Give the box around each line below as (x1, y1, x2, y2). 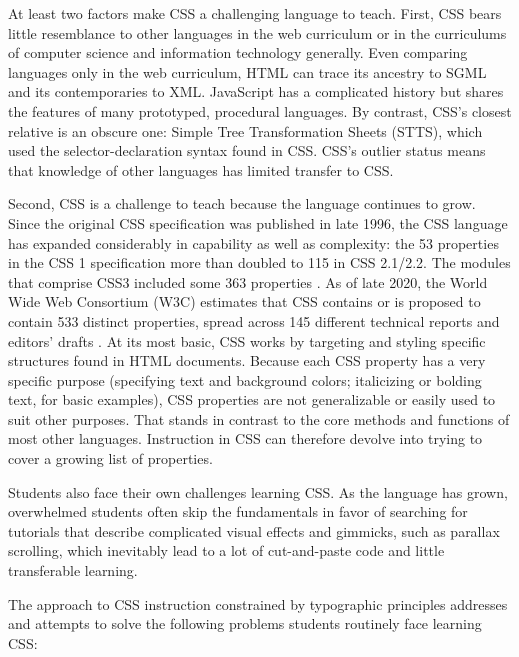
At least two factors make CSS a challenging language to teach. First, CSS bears (8, 3, 502, 23)
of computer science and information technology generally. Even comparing (8, 42, 468, 63)
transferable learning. (8, 560, 138, 581)
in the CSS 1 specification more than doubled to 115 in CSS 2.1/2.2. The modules (8, 252, 511, 273)
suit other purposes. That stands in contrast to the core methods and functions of (8, 408, 510, 429)
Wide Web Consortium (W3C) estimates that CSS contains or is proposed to (8, 291, 481, 312)
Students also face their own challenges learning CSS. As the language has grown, (8, 481, 508, 502)
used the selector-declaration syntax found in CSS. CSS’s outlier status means (8, 140, 486, 161)
